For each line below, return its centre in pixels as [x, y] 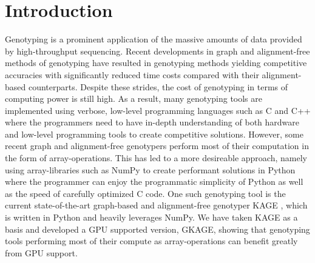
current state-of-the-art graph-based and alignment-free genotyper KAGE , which [156, 205]
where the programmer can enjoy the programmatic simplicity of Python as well [154, 181]
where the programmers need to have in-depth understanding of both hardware [152, 122]
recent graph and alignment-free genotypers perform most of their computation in [157, 146]
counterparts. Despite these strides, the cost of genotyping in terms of [158, 86]
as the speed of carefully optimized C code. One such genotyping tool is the [145, 193]
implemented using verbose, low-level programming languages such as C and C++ [158, 110]
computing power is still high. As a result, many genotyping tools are [134, 98]
